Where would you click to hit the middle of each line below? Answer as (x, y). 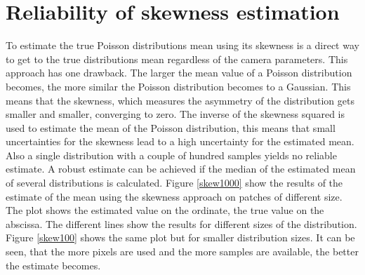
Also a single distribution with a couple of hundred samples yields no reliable (171, 155)
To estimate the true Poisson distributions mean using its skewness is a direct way (182, 45)
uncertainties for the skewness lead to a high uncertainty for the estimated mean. (180, 141)
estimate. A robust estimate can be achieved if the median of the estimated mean (181, 169)
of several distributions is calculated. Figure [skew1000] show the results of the (174, 183)
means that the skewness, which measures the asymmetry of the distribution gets (180, 100)
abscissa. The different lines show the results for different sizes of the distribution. (181, 223)
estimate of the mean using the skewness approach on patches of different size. (174, 196)
